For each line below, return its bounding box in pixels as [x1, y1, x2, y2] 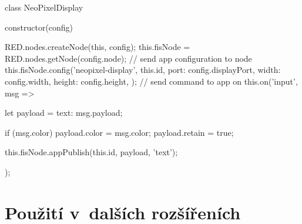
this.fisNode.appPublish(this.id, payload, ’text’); [5, 146, 178, 158]
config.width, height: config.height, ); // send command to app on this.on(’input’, [5, 75, 298, 87]
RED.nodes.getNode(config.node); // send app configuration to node [5, 52, 252, 64]
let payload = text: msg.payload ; [5, 106, 123, 119]
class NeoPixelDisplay [5, 1, 83, 13]
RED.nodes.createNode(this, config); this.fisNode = [5, 41, 190, 53]
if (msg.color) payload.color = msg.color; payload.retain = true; [5, 126, 234, 138]
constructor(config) [5, 21, 73, 33]
